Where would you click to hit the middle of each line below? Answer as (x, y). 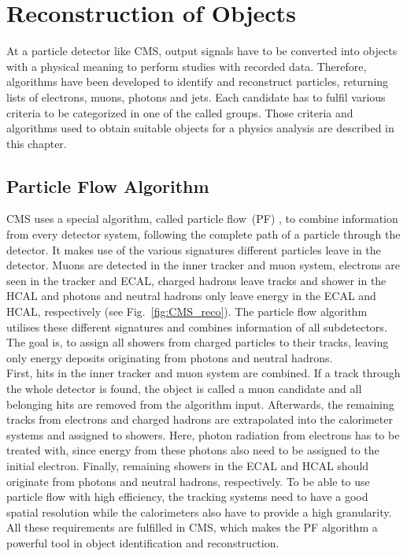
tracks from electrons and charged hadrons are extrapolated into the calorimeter (200, 419)
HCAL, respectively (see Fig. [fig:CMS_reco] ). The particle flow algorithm (187, 311)
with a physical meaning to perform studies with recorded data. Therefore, (187, 66)
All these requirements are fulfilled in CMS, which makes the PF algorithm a (192, 527)
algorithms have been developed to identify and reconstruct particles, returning (198, 82)
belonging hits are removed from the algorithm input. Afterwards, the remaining (200, 404)
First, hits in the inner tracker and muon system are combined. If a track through (203, 373)
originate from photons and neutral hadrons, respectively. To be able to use (188, 481)
